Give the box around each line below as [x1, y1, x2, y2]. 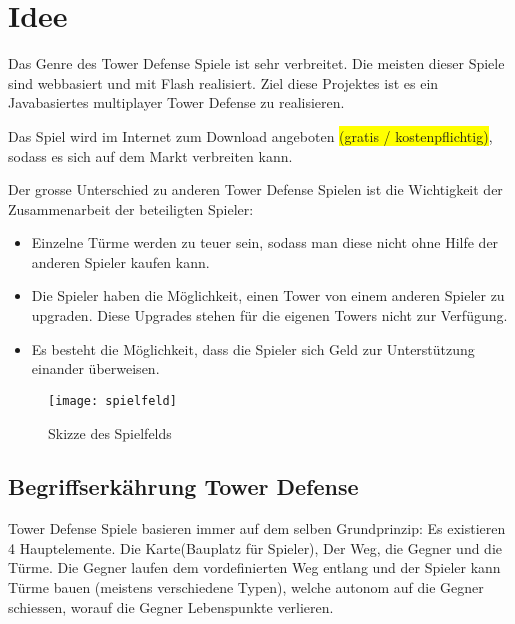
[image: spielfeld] [48, 393, 177, 408]
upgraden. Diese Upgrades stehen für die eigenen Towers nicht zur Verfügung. [31, 305, 508, 326]
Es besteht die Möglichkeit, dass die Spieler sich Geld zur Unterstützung [31, 338, 475, 359]
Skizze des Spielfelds [48, 422, 172, 443]
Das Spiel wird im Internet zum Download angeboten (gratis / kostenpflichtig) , [8, 125, 493, 146]
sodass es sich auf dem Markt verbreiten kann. [8, 145, 293, 166]
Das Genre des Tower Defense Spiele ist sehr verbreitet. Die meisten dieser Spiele [8, 53, 505, 74]
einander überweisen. [31, 358, 160, 379]
